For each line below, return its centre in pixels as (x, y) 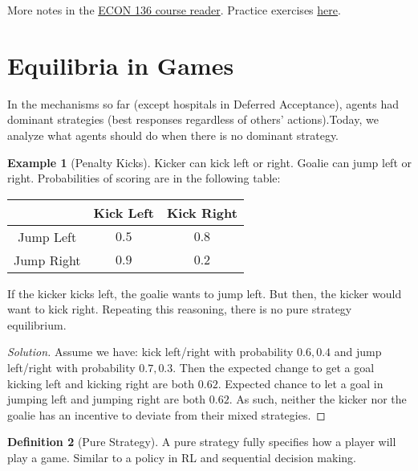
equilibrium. (37, 324)
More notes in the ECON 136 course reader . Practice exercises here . (174, 10)
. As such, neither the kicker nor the (318, 399)
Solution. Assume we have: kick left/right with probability (150, 352)
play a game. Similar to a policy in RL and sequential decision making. (182, 458)
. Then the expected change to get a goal (274, 368)
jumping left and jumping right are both (107, 399)
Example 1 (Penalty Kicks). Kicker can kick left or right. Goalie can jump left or (209, 162)
